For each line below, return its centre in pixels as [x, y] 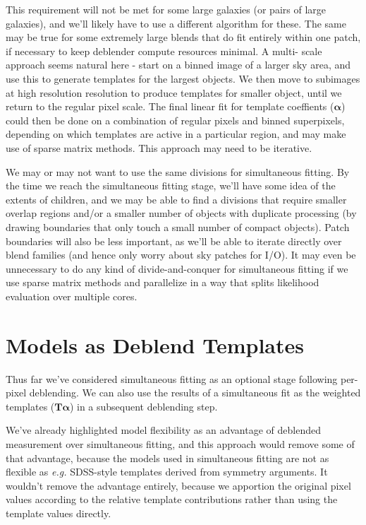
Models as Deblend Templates [155, 344]
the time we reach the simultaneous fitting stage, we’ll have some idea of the [171, 185]
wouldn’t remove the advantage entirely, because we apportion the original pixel [178, 485]
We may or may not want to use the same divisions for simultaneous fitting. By [178, 171]
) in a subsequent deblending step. [144, 406]
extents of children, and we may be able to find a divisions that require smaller [176, 199]
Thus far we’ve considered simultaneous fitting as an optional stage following [172, 378]
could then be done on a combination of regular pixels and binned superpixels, [175, 120]
